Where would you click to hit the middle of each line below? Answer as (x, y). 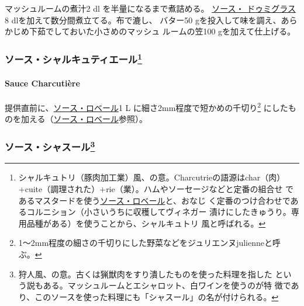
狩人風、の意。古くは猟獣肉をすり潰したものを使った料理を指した (145, 274)
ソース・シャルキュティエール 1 (74, 58)
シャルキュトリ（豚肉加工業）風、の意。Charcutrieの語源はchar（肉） (152, 177)
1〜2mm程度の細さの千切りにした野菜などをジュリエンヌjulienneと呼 (149, 243)
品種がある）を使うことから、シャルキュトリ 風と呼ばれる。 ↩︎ (146, 223)
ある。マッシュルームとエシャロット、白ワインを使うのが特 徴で (167, 285)
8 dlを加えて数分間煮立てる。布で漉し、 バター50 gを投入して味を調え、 (143, 20)
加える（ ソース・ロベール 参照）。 (84, 119)
